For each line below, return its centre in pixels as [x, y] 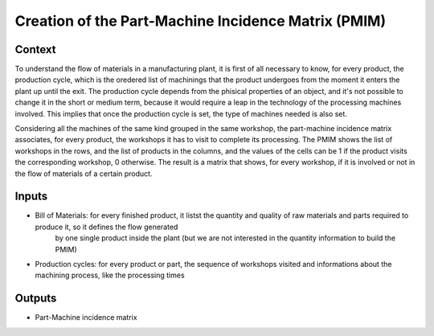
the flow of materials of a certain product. [84, 174]
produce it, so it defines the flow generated [106, 227]
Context [35, 49]
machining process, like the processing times [110, 275]
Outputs [36, 299]
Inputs [31, 197]
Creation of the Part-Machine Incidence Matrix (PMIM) [200, 21]
